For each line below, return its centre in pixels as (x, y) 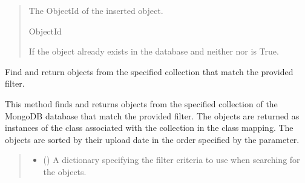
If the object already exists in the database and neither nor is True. (154, 51)
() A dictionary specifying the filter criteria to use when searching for (172, 160)
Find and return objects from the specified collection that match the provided (149, 71)
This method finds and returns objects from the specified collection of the (141, 103)
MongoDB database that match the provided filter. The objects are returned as (152, 115)
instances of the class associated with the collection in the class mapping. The (149, 128)
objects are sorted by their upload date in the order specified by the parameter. (152, 139)
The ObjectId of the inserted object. (96, 10)
